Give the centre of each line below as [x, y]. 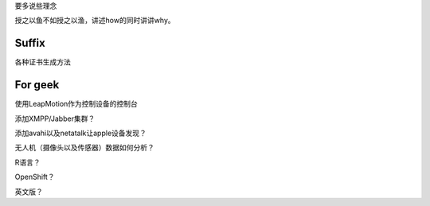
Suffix [30, 43]
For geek [37, 85]
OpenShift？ [35, 177]
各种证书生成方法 [43, 62]
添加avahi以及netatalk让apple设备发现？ [81, 133]
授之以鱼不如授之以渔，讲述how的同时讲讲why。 [95, 21]
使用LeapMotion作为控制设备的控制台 [76, 104]
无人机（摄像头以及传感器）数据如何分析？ [84, 148]
